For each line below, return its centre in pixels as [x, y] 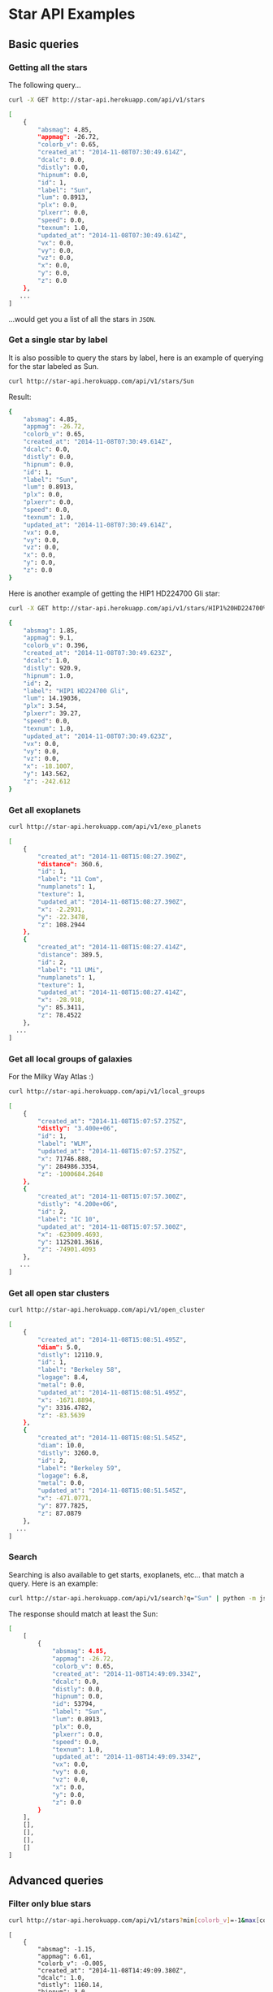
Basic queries [44, 44]
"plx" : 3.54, [45, 706]
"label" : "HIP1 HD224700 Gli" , [76, 691]
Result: [20, 397]
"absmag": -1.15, [67, 1950]
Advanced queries [56, 1881]
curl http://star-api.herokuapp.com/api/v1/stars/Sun [102, 381]
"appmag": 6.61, [65, 1957]
